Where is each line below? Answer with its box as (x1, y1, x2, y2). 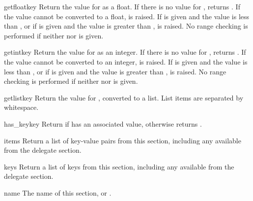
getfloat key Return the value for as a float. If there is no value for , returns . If (4, 1, 240, 11)
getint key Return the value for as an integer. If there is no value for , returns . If (4, 47, 246, 57)
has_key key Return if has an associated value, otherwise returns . (4, 118, 202, 129)
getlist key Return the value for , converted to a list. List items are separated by (4, 92, 244, 102)
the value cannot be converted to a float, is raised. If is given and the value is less (4, 11, 250, 21)
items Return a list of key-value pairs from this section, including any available (4, 135, 241, 145)
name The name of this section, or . (4, 187, 112, 198)
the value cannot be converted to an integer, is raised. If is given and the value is (4, 56, 248, 67)
